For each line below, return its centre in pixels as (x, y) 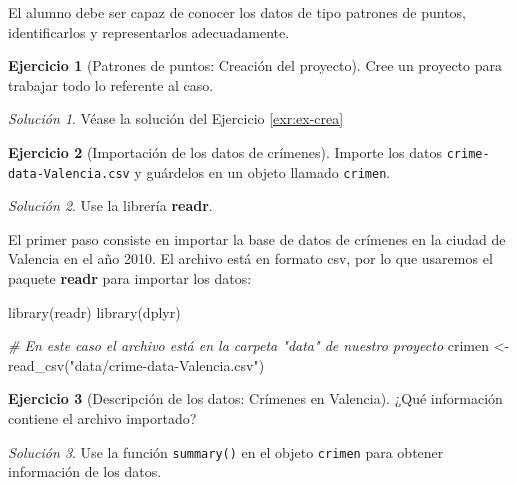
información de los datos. (85, 471)
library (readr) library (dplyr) (94, 311)
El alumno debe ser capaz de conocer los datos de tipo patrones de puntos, (237, 12)
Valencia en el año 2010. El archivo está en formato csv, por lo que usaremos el (250, 258)
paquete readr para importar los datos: (130, 278)
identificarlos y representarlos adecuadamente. (149, 31)
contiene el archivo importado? (102, 418)
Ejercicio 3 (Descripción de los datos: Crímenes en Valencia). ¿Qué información (255, 398)
